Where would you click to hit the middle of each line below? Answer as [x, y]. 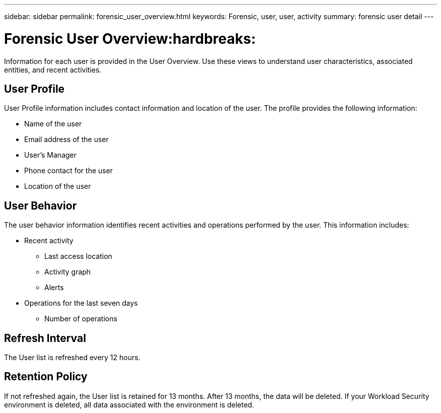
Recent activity [49, 241]
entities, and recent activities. [53, 70]
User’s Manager [51, 155]
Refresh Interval [45, 338]
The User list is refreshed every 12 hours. [72, 358]
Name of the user [53, 124]
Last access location [78, 256]
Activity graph [68, 272]
